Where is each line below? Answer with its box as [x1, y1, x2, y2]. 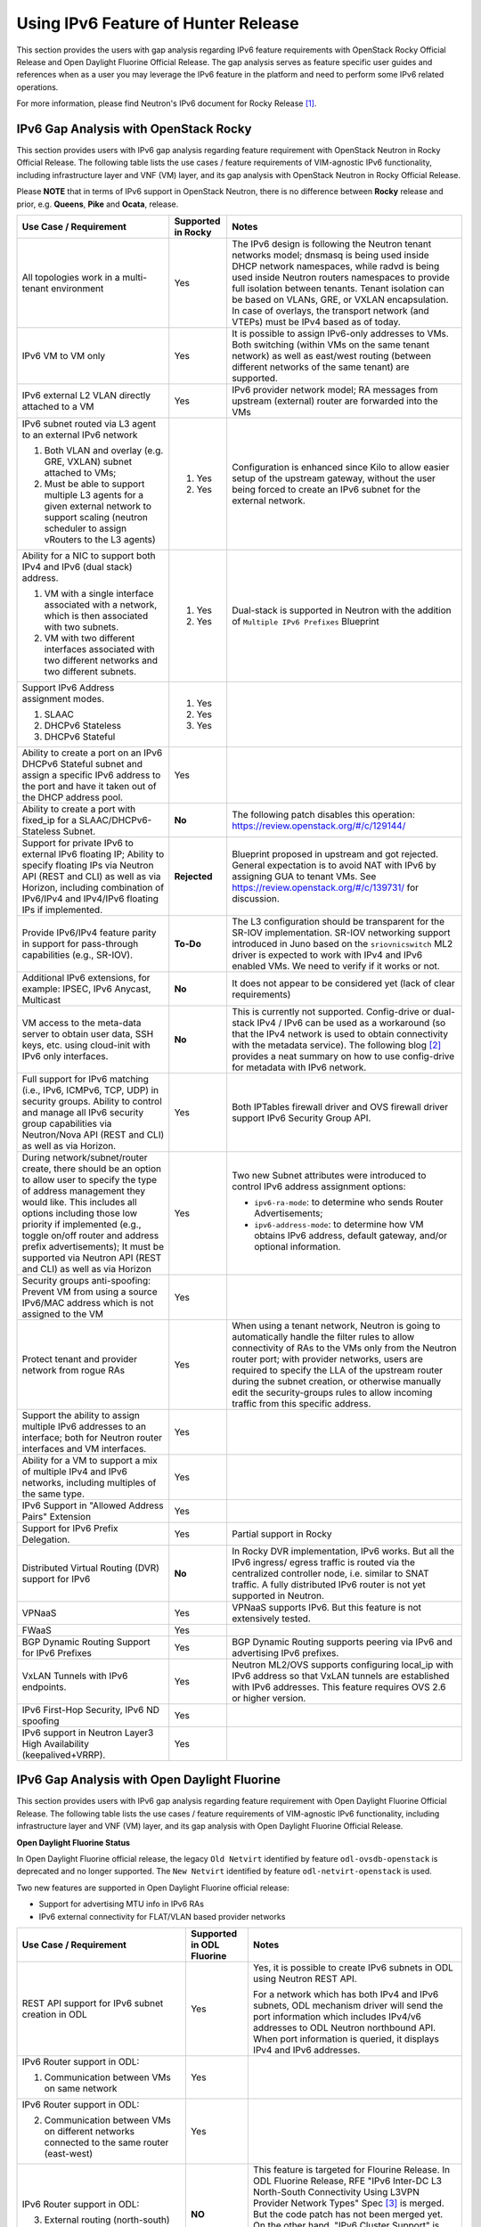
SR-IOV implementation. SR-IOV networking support [232, 926, 451, 939]
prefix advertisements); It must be [21, 1240, 165, 1252]
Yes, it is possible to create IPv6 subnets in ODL [252, 1962, 453, 1973]
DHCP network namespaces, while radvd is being [232, 259, 440, 272]
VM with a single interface [44, 587, 154, 600]
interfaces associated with [44, 642, 155, 655]
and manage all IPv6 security [21, 1105, 144, 1118]
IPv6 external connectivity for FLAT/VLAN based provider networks [38, 1911, 286, 1921]
